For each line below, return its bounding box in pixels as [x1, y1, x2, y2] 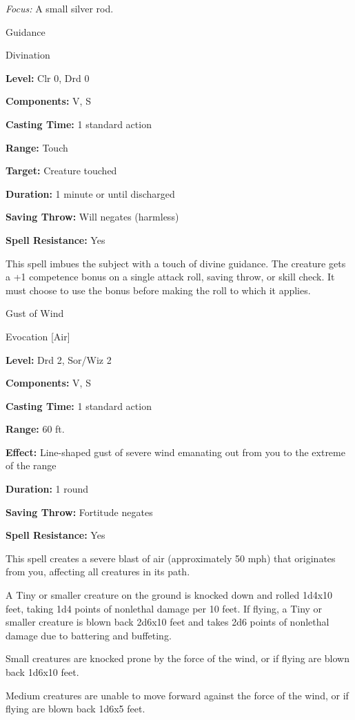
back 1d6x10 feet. [6, 665, 79, 679]
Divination [6, 48, 50, 62]
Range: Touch [6, 140, 68, 154]
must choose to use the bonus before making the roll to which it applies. [6, 282, 311, 297]
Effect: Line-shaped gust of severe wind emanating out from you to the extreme [6, 444, 345, 459]
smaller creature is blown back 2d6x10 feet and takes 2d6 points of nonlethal [6, 615, 329, 629]
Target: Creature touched [6, 163, 117, 178]
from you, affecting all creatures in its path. [6, 564, 190, 579]
